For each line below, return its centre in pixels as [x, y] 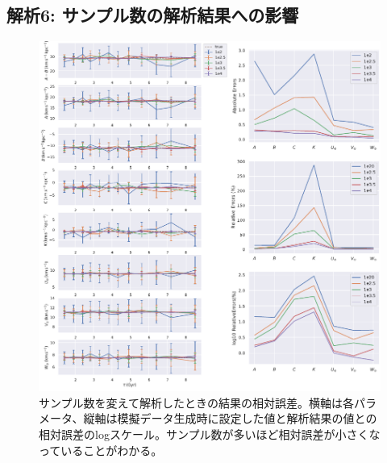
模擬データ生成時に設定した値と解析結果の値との [247, 418]
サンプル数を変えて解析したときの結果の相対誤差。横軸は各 [196, 402]
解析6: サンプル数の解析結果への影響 [153, 15]
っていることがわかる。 [101, 450]
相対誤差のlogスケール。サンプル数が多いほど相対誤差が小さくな [210, 434]
